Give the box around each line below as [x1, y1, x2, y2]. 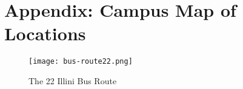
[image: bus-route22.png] [28, 57, 133, 66]
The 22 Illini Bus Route [28, 74, 117, 87]
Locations [4, 21, 86, 46]
